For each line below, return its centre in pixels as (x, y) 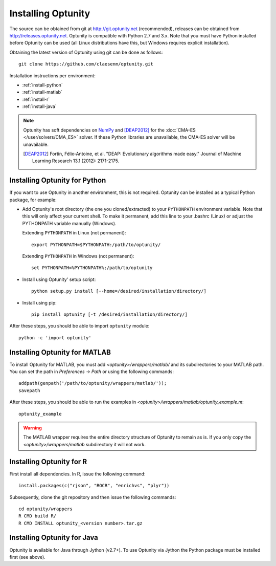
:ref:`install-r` (36, 99)
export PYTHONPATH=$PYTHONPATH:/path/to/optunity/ (96, 245)
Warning (32, 428)
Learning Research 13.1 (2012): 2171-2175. (76, 161)
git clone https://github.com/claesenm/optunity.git (86, 64)
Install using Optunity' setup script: (59, 279)
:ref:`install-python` (43, 85)
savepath (29, 390)
